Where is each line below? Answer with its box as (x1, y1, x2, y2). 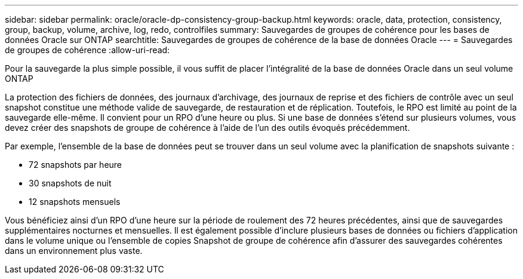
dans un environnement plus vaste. (5, 246, 143, 256)
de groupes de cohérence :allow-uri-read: (5, 45, 170, 55)
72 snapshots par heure (29, 160, 122, 170)
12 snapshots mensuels (29, 197, 121, 207)
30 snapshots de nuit (29, 178, 112, 188)
